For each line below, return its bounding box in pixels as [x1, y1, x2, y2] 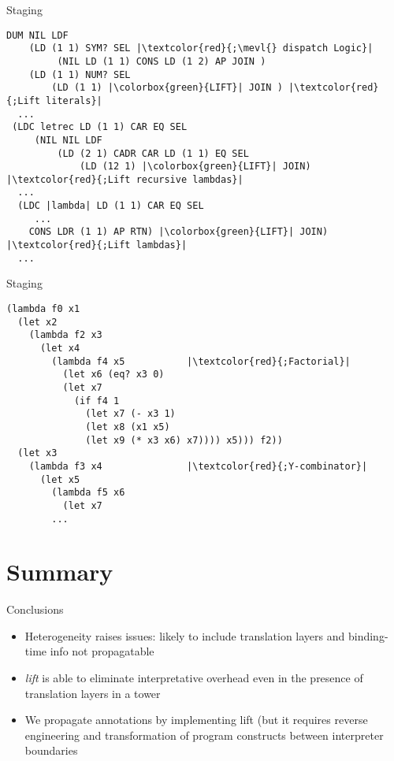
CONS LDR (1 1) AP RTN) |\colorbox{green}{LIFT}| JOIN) [28, 226, 329, 238]
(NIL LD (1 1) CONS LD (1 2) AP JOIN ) [57, 55, 266, 67]
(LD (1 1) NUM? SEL [28, 69, 131, 80]
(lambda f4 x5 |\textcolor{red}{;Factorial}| [51, 355, 351, 367]
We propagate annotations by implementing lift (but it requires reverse [24, 711, 368, 728]
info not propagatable [50, 643, 154, 659]
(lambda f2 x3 [28, 329, 102, 341]
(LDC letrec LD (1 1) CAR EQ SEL [12, 121, 188, 133]
